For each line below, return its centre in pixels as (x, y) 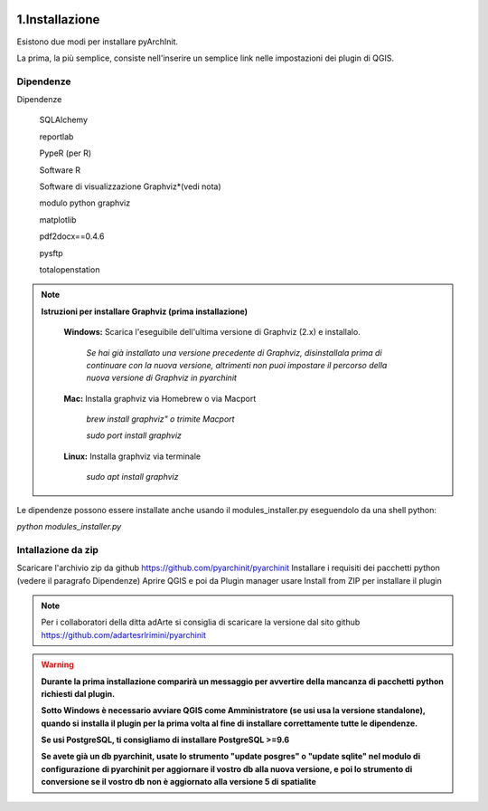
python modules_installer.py (69, 527)
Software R (60, 170)
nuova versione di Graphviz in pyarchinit (161, 378)
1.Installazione (58, 19)
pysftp (51, 253)
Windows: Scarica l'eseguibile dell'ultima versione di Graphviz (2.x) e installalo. (212, 332)
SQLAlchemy (64, 120)
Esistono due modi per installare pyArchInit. (98, 42)
